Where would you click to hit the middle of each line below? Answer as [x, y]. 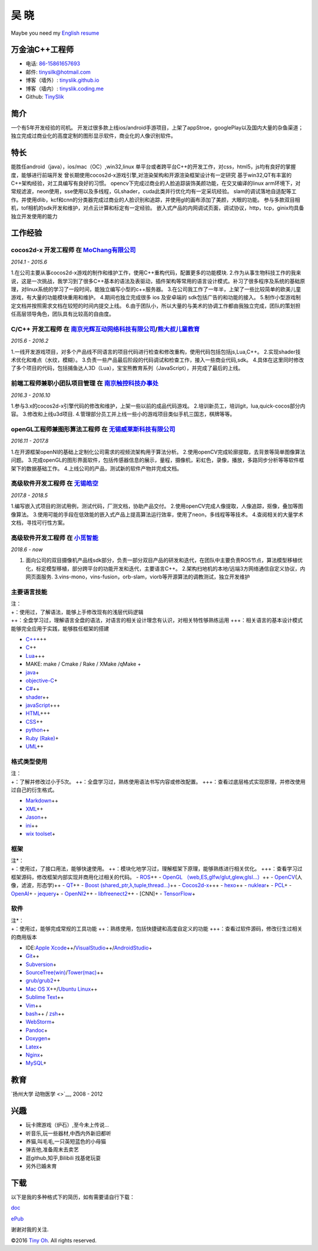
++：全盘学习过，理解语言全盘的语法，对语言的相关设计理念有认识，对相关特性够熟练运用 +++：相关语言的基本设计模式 [157, 620]
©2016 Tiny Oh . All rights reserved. [54, 1240]
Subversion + [41, 964]
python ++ [38, 730]
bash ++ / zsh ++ [45, 1014]
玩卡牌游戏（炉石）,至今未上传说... [67, 1125]
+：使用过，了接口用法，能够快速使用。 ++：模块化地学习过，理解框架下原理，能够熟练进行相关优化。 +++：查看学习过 [157, 869]
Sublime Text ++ [45, 997]
